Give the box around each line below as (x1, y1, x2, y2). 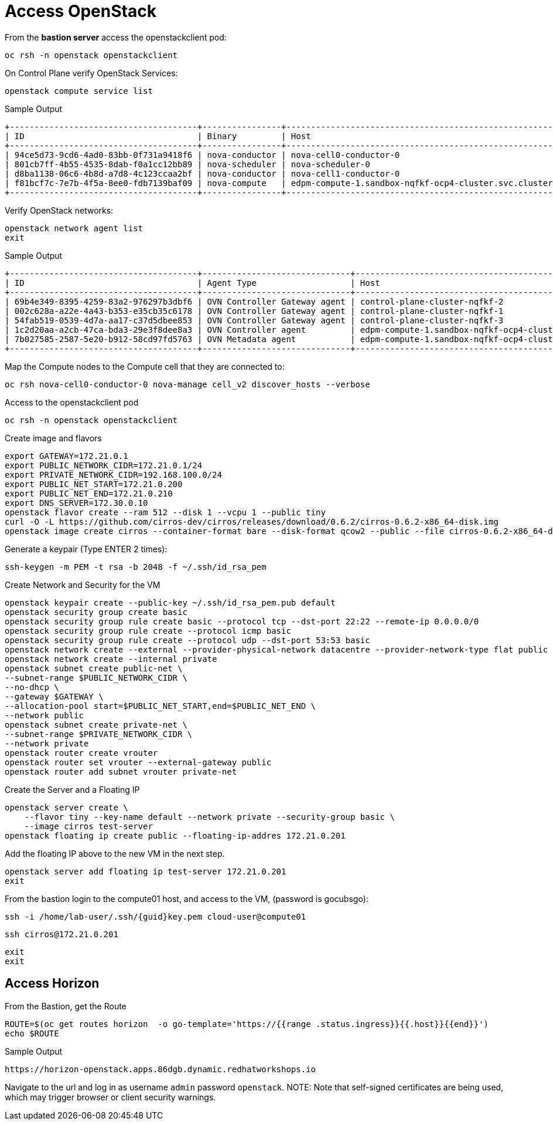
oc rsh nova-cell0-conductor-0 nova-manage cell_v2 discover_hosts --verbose (5, 379, 370, 389)
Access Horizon (5, 976, 100, 991)
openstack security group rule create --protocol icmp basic (5, 626, 291, 636)
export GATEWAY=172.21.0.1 (5, 451, 128, 461)
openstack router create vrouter (5, 748, 158, 758)
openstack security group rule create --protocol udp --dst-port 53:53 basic (5, 635, 370, 645)
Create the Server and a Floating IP (5, 784, 140, 795)
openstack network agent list (5, 223, 144, 233)
